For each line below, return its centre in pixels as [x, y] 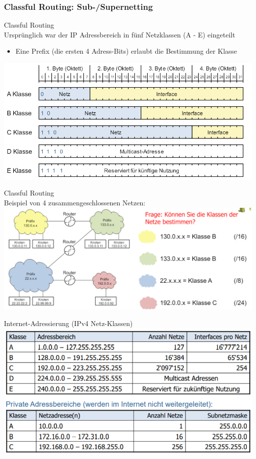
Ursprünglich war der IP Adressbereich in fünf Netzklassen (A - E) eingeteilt [120, 34]
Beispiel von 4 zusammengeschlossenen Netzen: [75, 203]
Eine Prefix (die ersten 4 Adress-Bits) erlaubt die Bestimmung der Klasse [126, 51]
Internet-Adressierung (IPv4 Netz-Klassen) [68, 323]
